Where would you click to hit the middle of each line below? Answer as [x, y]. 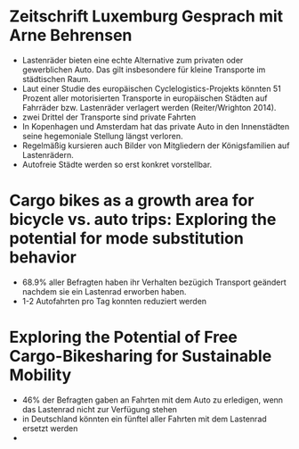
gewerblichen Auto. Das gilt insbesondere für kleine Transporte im [144, 70]
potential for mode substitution [127, 239]
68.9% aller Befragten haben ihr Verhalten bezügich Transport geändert [154, 282]
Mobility [40, 375]
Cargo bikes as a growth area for [132, 200]
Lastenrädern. [48, 154]
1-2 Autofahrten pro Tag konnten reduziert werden [114, 301]
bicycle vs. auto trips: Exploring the [143, 220]
